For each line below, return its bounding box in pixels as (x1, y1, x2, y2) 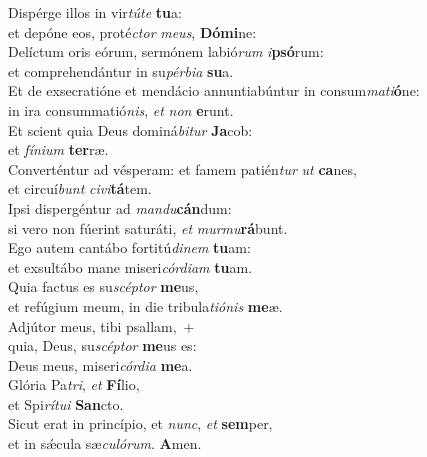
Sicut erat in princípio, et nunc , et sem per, (8, 413, 273, 434)
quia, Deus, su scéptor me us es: (8, 335, 197, 356)
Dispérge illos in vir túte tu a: (8, 2, 182, 22)
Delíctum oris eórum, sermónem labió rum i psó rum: (8, 41, 324, 62)
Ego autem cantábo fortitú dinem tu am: (8, 237, 251, 258)
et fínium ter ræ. (8, 139, 109, 160)
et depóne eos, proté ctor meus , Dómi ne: (8, 21, 257, 42)
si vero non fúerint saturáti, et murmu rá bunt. (8, 217, 288, 238)
